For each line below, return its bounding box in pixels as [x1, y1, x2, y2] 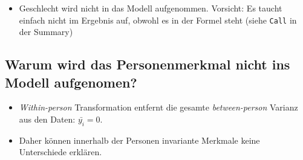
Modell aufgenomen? [5, 72, 137, 91]
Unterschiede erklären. [19, 146, 102, 158]
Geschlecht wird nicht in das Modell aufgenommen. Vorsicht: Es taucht [19, 2, 282, 14]
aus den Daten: [19, 113, 76, 126]
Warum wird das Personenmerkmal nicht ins [5, 55, 290, 74]
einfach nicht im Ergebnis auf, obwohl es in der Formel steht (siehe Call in [19, 13, 297, 26]
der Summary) [19, 25, 73, 38]
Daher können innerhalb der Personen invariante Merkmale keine [19, 133, 260, 146]
